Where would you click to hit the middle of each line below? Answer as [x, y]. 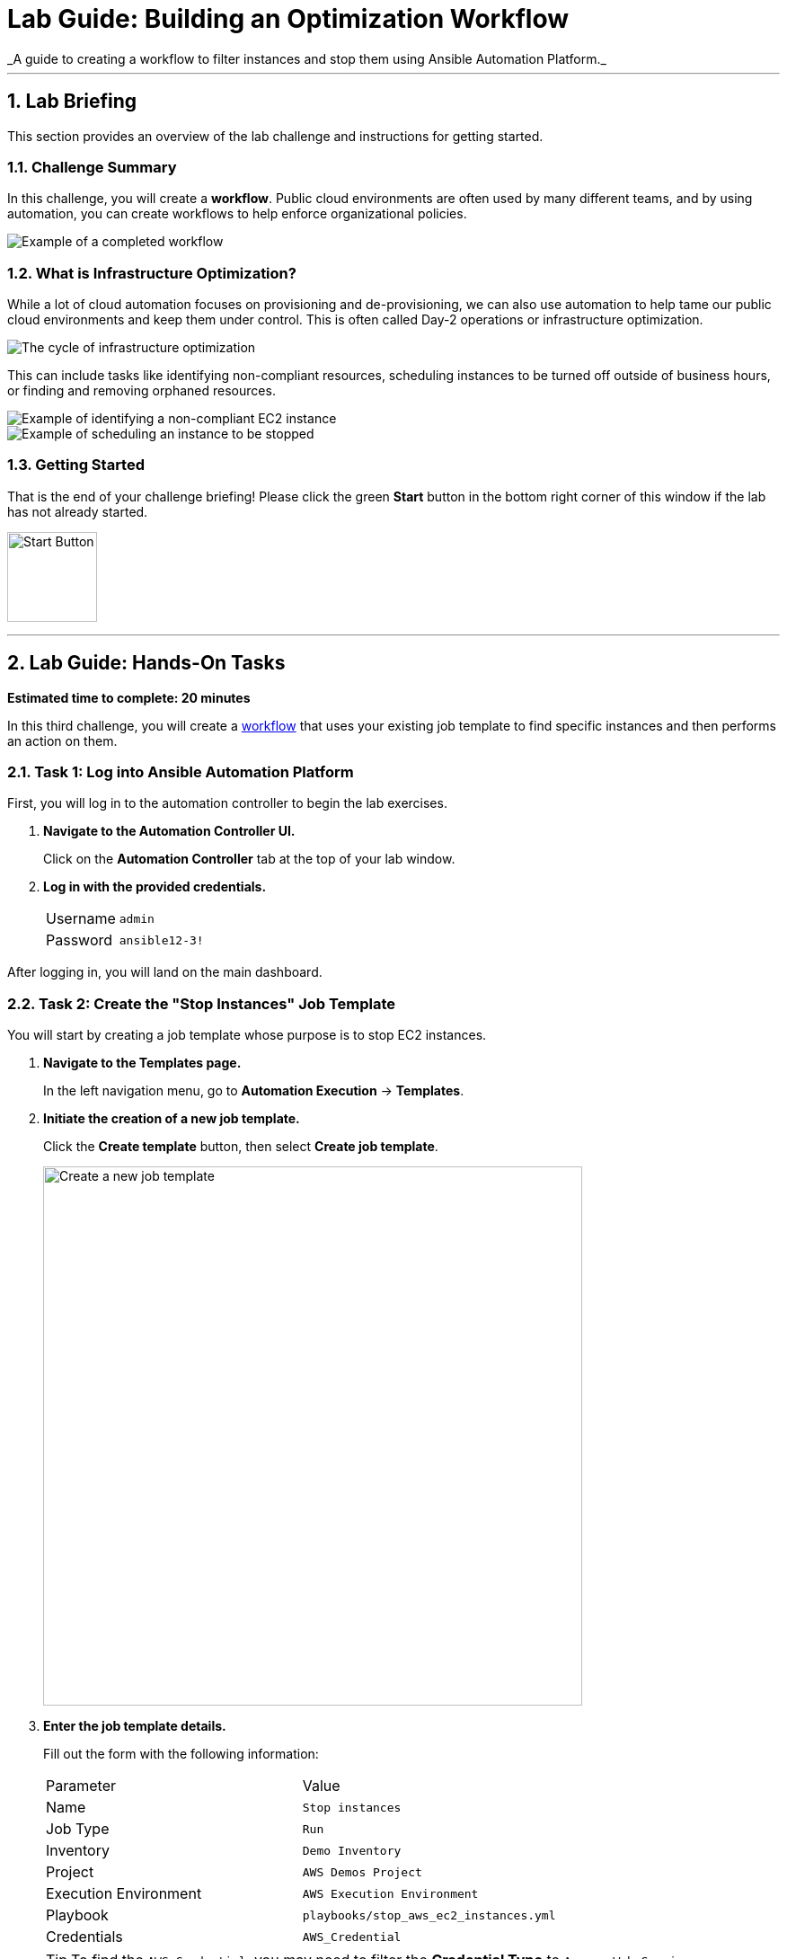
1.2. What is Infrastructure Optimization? [152, 273]
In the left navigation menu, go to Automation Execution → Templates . [254, 1091]
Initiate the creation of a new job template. [172, 1119]
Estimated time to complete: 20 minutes [129, 697]
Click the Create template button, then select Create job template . [241, 1147]
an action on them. [62, 740]
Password [80, 940]
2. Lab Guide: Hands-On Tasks [146, 663]
